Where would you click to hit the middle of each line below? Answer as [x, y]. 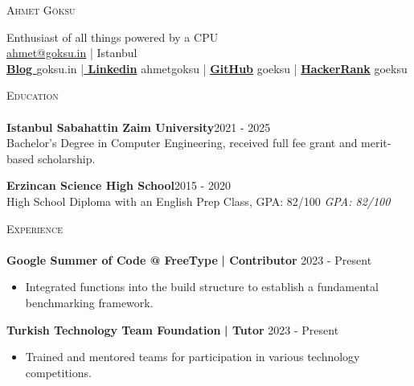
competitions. [58, 372]
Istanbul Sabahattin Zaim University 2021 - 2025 [139, 127]
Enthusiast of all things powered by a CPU [113, 37]
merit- [376, 143]
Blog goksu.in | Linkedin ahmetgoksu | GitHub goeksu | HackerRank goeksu [207, 68]
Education [33, 95]
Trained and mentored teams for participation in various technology [193, 357]
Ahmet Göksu [41, 10]
